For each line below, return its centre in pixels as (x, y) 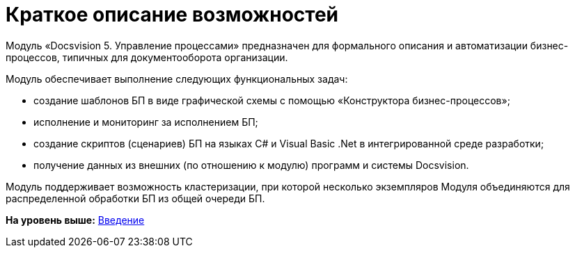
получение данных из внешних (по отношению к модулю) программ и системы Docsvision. (251, 165)
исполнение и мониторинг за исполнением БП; (146, 122)
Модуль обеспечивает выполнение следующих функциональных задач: (177, 79)
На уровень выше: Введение (75, 220)
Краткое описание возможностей (172, 15)
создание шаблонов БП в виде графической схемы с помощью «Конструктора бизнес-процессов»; (272, 100)
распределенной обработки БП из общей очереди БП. (135, 198)
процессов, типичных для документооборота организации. (147, 57)
